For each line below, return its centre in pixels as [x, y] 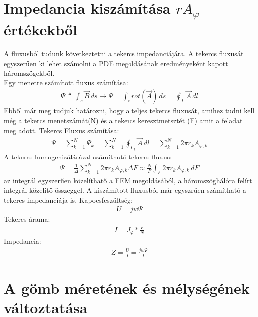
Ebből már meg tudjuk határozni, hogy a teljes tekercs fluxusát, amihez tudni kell [129, 111]
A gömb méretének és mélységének [127, 287]
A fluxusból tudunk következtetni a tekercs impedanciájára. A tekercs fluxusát [124, 53]
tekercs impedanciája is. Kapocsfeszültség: [68, 199]
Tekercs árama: [27, 219]
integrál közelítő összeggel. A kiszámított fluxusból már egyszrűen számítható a [125, 190]
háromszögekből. [29, 73]
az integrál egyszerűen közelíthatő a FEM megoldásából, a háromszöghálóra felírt [128, 180]
